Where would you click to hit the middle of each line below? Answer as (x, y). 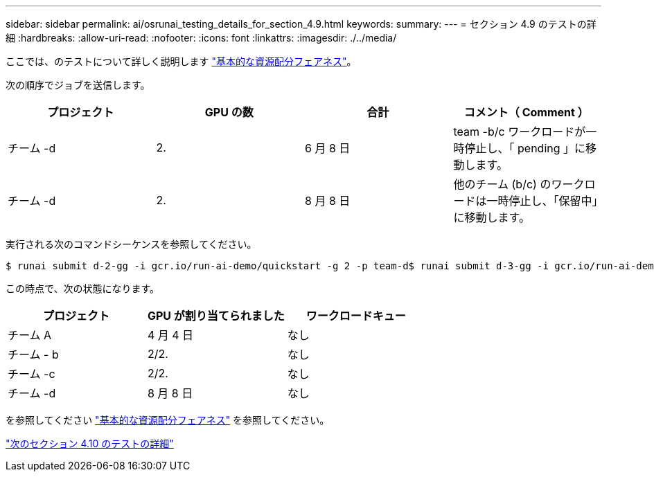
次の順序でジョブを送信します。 (78, 85)
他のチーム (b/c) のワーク (519, 184)
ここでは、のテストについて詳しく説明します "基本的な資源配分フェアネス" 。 (181, 61)
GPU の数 (229, 112)
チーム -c (32, 374)
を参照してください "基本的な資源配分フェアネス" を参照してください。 (168, 420)
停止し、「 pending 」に (525, 148)
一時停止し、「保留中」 (542, 201)
